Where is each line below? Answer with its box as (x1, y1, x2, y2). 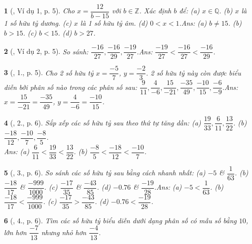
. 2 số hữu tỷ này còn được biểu (145, 67, 241, 78)
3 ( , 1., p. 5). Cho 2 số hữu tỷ (4, 67, 94, 78)
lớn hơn (4, 227, 27, 237)
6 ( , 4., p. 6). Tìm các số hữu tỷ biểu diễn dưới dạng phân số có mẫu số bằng (4, 215, 237, 225)
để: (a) (179, 5, 200, 16)
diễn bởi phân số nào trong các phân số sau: (4, 81, 137, 92)
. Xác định (139, 5, 172, 16)
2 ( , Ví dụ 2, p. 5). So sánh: (4, 46, 89, 56)
